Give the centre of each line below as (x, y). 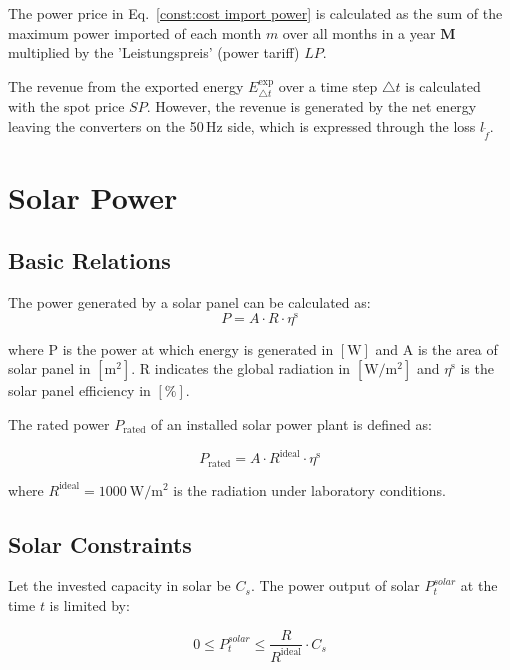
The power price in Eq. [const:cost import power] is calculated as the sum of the (255, 13)
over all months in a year (359, 32)
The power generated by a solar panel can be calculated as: (189, 302)
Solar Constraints (100, 543)
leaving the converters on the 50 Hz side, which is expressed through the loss (242, 125)
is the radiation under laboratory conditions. (309, 489)
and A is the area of (436, 348)
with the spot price (66, 106)
